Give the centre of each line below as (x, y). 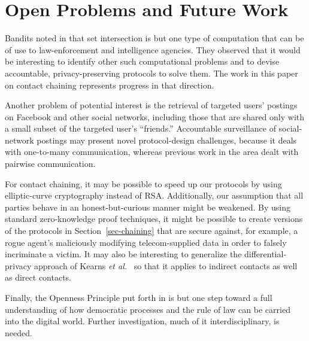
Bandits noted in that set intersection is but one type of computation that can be (154, 38)
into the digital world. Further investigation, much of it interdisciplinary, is (142, 321)
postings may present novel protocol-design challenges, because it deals (167, 140)
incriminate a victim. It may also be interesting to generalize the (123, 254)
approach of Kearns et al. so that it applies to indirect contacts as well (166, 265)
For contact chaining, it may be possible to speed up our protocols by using (143, 183)
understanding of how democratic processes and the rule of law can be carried (148, 309)
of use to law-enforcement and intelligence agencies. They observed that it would (153, 49)
